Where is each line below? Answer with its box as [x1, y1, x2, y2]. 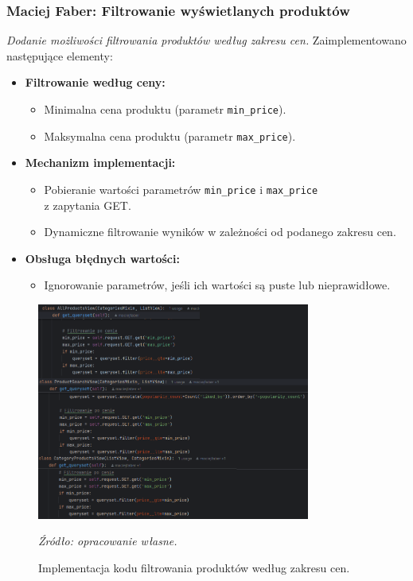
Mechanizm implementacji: [25, 154, 176, 171]
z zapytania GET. [44, 196, 131, 213]
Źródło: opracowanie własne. [38, 533, 177, 549]
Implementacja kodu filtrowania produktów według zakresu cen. [38, 559, 350, 575]
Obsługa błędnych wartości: [25, 250, 180, 266]
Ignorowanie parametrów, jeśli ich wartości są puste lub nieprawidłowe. [44, 277, 391, 293]
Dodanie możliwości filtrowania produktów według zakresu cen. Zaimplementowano [6, 32, 407, 48]
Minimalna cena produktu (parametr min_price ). [44, 101, 286, 117]
